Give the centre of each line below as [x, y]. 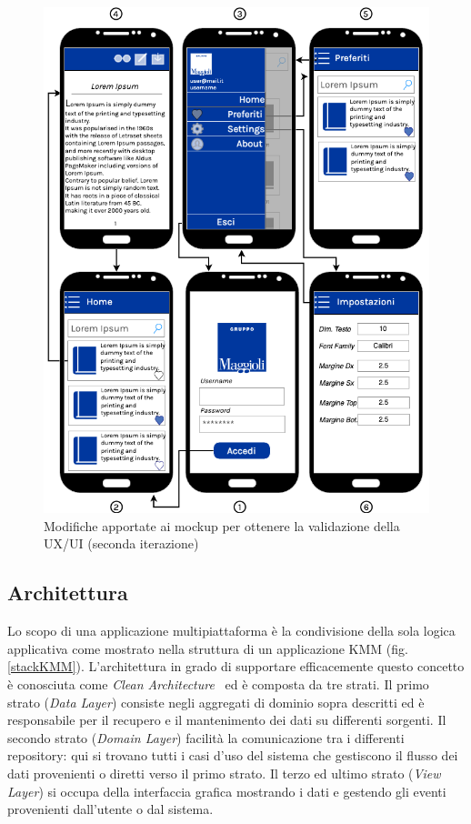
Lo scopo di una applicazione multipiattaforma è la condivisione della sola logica [231, 631]
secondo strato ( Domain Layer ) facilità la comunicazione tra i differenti [206, 737]
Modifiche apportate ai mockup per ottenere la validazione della [222, 525]
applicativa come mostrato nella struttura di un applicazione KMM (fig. [208, 648]
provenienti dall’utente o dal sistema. [110, 809]
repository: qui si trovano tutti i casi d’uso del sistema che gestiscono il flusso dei [233, 755]
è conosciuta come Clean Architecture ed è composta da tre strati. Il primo [218, 683]
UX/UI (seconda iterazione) [121, 543]
